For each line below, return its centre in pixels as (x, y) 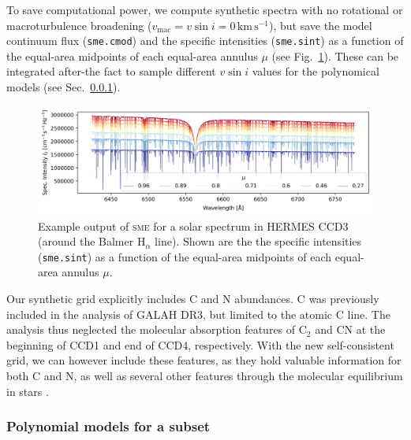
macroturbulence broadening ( (79, 25)
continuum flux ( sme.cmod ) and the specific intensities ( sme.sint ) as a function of (205, 41)
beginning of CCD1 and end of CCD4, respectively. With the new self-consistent (200, 344)
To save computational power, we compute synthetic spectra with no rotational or (205, 9)
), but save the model (320, 25)
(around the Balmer (86, 241)
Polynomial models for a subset (108, 426)
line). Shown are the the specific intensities (258, 241)
